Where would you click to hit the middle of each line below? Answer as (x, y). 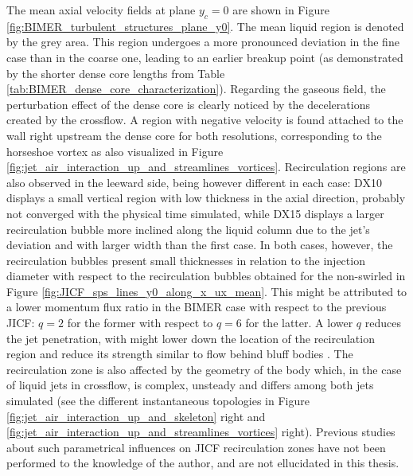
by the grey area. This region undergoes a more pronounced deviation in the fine (203, 42)
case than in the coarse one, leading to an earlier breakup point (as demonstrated (205, 57)
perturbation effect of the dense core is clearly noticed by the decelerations (188, 104)
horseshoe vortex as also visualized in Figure (115, 151)
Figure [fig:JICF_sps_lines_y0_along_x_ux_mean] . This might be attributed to (207, 291)
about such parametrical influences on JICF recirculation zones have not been (196, 447)
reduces (383, 323)
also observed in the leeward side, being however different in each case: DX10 (194, 182)
